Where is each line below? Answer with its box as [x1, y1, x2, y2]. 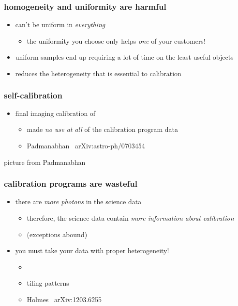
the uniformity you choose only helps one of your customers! [27, 35, 206, 46]
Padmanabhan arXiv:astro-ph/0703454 [27, 141, 145, 150]
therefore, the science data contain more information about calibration [27, 213, 234, 223]
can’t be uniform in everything [15, 19, 105, 30]
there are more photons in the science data [15, 196, 142, 207]
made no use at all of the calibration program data [27, 124, 178, 134]
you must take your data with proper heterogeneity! [15, 245, 169, 256]
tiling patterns [27, 278, 69, 288]
